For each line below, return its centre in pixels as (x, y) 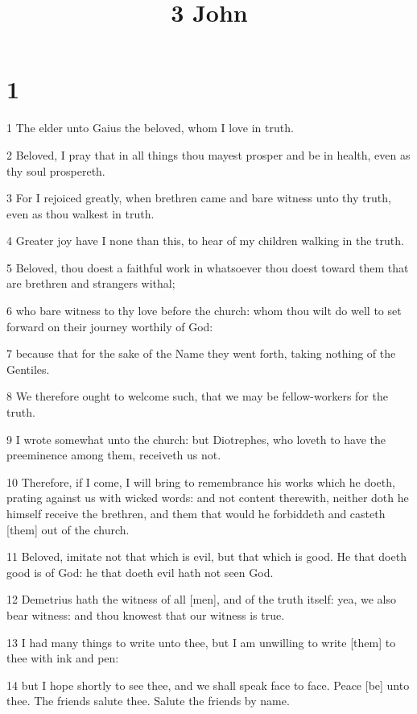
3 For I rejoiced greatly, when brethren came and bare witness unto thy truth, (199, 198)
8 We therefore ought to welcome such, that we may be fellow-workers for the (197, 396)
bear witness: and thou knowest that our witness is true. (146, 614)
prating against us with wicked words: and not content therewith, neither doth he (208, 498)
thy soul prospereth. (56, 170)
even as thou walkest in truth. (81, 213)
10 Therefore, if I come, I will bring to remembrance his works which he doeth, (201, 482)
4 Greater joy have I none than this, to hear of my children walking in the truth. (205, 241)
